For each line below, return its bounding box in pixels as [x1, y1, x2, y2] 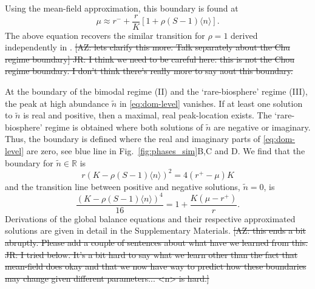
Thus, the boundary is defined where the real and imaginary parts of [5, 132, 260, 145]
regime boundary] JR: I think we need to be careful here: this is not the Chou [5, 52, 295, 65]
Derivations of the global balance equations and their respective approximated [5, 212, 296, 225]
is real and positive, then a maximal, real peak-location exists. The [23, 109, 272, 121]
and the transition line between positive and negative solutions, [5, 180, 240, 192]
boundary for [5, 156, 53, 169]
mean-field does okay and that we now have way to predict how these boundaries [5, 260, 307, 273]
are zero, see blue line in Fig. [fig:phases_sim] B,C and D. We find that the [26, 144, 305, 157]
